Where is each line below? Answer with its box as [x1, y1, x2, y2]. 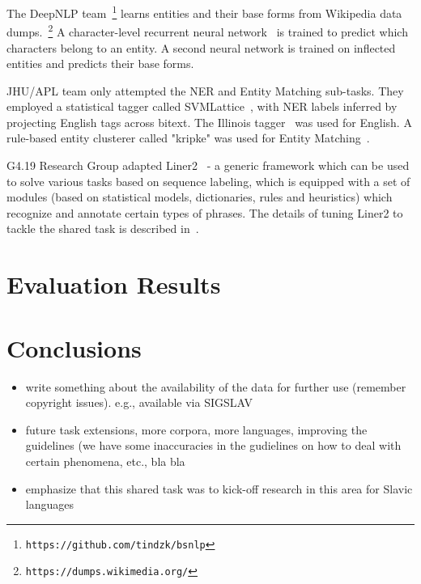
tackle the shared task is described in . [6, 220, 199, 237]
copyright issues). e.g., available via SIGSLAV [25, 394, 253, 411]
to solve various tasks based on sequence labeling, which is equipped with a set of [6, 172, 410, 189]
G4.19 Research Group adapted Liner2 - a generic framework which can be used [6, 157, 410, 174]
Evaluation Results [6, 268, 221, 301]
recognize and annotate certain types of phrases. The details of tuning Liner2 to [6, 204, 403, 221]
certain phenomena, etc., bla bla [25, 452, 185, 469]
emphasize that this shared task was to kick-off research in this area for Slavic [25, 480, 413, 497]
